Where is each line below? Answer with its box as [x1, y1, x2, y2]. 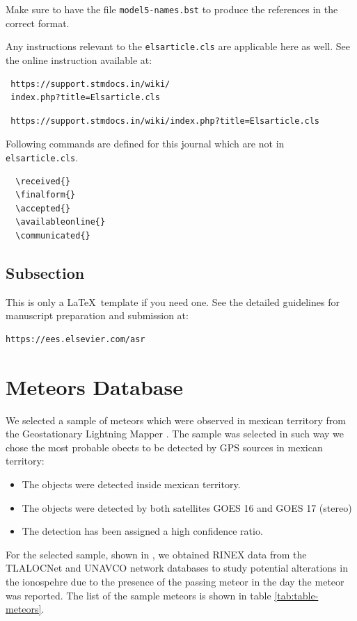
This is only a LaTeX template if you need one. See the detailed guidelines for [6, 294, 340, 309]
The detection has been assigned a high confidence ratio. [22, 524, 263, 538]
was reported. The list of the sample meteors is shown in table [6, 588, 271, 602]
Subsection [6, 261, 85, 283]
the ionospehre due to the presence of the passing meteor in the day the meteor [6, 574, 344, 588]
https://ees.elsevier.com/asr [6, 334, 145, 344]
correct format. [6, 15, 70, 30]
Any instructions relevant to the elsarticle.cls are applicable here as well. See [6, 39, 350, 54]
